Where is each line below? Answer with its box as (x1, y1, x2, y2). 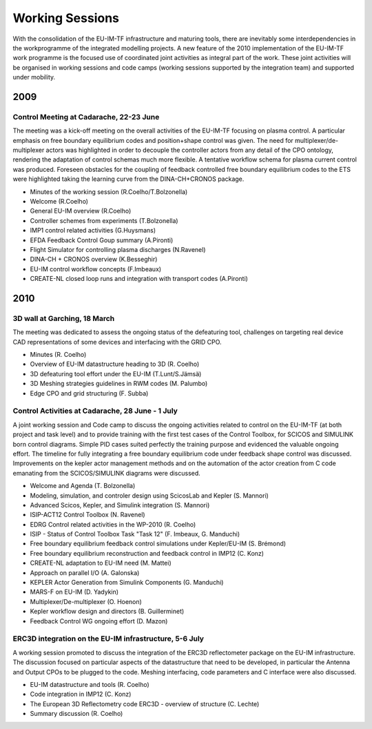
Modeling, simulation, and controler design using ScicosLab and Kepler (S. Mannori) (30, 491, 269, 500)
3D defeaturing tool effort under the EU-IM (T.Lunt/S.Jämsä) (30, 369, 202, 378)
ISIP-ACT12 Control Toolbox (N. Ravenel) (30, 511, 145, 519)
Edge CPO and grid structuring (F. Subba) (30, 389, 149, 397)
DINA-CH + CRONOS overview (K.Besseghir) (30, 255, 158, 264)
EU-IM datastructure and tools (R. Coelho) (30, 680, 149, 688)
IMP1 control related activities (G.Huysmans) (30, 226, 156, 235)
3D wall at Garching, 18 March (12, 313, 115, 323)
